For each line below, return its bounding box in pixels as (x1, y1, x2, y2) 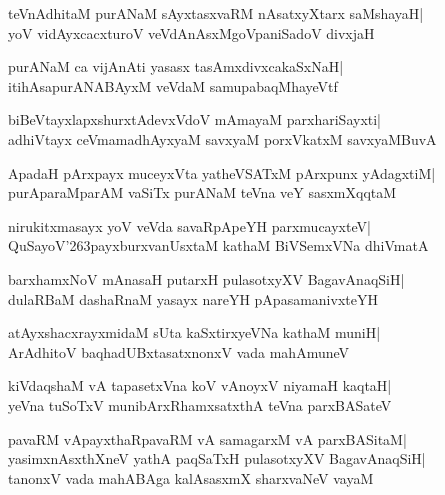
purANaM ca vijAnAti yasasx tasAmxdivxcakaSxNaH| (8, 56, 344, 77)
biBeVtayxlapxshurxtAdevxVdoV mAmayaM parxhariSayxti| (8, 109, 382, 130)
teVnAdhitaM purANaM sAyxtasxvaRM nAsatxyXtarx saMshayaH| (8, 3, 424, 23)
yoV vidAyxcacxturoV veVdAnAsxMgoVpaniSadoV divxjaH (8, 22, 375, 43)
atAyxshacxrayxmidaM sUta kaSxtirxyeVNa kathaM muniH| (8, 322, 381, 343)
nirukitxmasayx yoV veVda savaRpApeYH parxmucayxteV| (8, 215, 371, 236)
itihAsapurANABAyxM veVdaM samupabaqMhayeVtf (8, 75, 338, 96)
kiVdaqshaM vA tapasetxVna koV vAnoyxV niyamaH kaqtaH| (8, 375, 392, 396)
